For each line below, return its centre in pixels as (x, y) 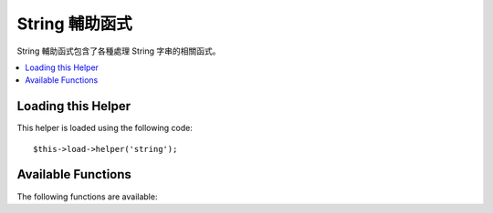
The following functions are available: (87, 197)
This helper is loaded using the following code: (105, 128)
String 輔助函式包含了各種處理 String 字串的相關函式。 (119, 51)
